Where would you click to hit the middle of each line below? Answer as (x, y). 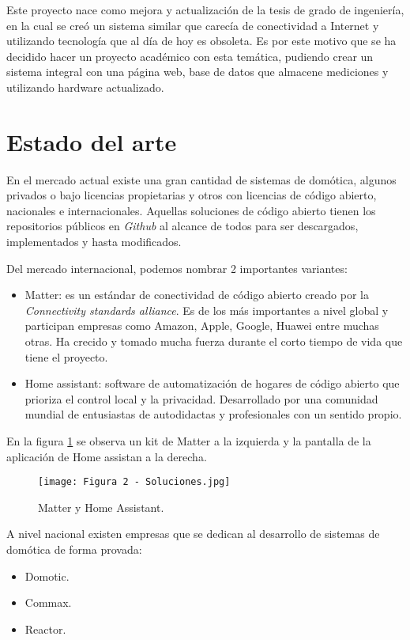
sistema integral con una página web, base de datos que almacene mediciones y (197, 72)
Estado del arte (92, 141)
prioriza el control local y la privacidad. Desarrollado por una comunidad (201, 398)
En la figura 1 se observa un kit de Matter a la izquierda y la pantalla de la (189, 441)
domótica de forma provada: (74, 549)
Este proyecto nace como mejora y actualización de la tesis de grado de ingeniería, (205, 9)
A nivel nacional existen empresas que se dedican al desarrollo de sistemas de (193, 534)
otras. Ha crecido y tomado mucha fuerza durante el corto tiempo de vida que (214, 341)
